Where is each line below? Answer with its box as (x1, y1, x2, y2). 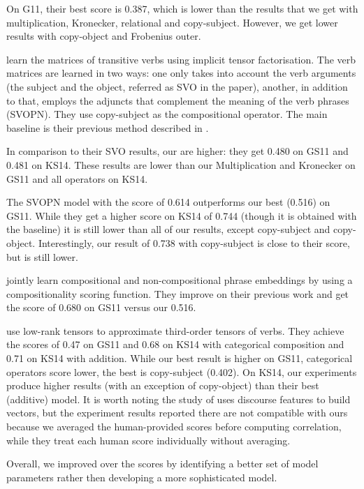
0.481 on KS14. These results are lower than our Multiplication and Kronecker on (6, 157, 356, 172)
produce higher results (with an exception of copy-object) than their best (6, 378, 319, 393)
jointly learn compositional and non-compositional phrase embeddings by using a (6, 273, 353, 287)
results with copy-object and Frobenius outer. (6, 29, 201, 43)
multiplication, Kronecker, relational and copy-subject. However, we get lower (6, 15, 338, 29)
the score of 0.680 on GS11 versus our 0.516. (6, 300, 196, 315)
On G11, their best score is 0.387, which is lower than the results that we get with (6, 1, 358, 15)
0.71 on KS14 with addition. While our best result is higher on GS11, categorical (6, 351, 353, 366)
